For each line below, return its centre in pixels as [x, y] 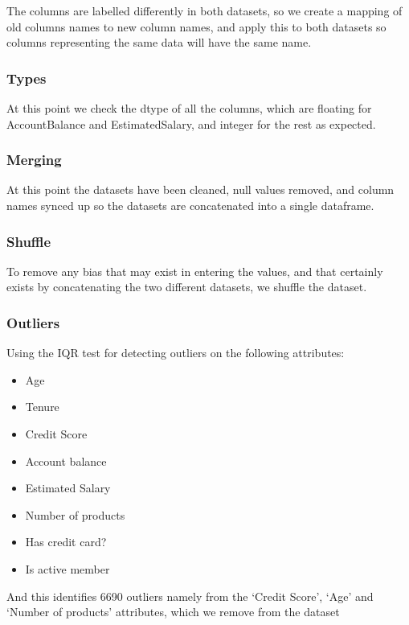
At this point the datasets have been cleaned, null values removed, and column [200, 189]
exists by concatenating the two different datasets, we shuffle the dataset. [187, 287]
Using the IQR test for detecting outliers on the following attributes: [176, 353]
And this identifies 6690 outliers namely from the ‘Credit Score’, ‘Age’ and [190, 596]
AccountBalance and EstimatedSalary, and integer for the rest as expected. [191, 123]
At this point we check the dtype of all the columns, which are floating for [189, 108]
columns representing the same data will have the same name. [159, 42]
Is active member [67, 568]
